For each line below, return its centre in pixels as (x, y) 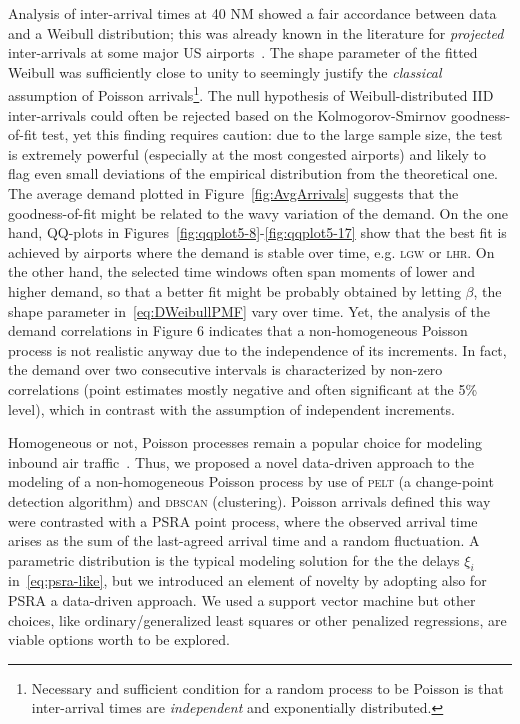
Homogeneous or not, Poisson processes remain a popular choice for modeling (245, 442)
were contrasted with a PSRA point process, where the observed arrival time (243, 520)
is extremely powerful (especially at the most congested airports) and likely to (247, 153)
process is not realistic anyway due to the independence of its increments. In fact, (257, 349)
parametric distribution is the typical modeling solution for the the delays (234, 559)
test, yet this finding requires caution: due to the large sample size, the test (272, 134)
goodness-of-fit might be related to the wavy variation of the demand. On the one (258, 212)
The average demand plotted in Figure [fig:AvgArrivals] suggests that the (233, 193)
